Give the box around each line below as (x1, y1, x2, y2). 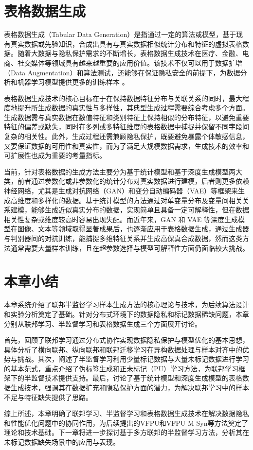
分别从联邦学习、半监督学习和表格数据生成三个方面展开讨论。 (4, 318, 201, 329)
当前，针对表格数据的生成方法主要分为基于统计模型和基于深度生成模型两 (4, 166, 235, 176)
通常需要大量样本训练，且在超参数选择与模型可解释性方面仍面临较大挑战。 (10, 242, 249, 253)
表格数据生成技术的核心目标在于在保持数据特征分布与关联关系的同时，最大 (4, 93, 242, 103)
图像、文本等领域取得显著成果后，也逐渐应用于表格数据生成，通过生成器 (17, 224, 249, 234)
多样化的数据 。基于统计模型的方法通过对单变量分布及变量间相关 (37, 195, 242, 205)
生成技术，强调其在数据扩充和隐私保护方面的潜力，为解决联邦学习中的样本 (10, 382, 249, 393)
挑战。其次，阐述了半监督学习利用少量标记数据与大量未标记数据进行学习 (17, 354, 249, 364)
